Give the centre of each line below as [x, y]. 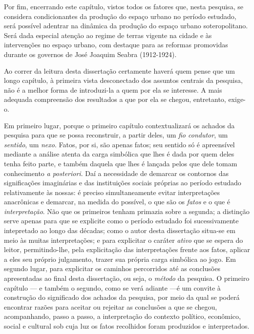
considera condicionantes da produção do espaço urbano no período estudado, [120, 16]
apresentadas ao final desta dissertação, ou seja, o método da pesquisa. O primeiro [127, 278]
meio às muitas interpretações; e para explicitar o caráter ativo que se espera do [124, 240]
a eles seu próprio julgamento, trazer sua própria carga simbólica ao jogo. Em [120, 259]
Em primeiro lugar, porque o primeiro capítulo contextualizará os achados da [119, 125]
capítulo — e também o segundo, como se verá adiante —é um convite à [112, 287]
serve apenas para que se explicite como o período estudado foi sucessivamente [121, 221]
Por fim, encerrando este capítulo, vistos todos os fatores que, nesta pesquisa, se [124, 6]
